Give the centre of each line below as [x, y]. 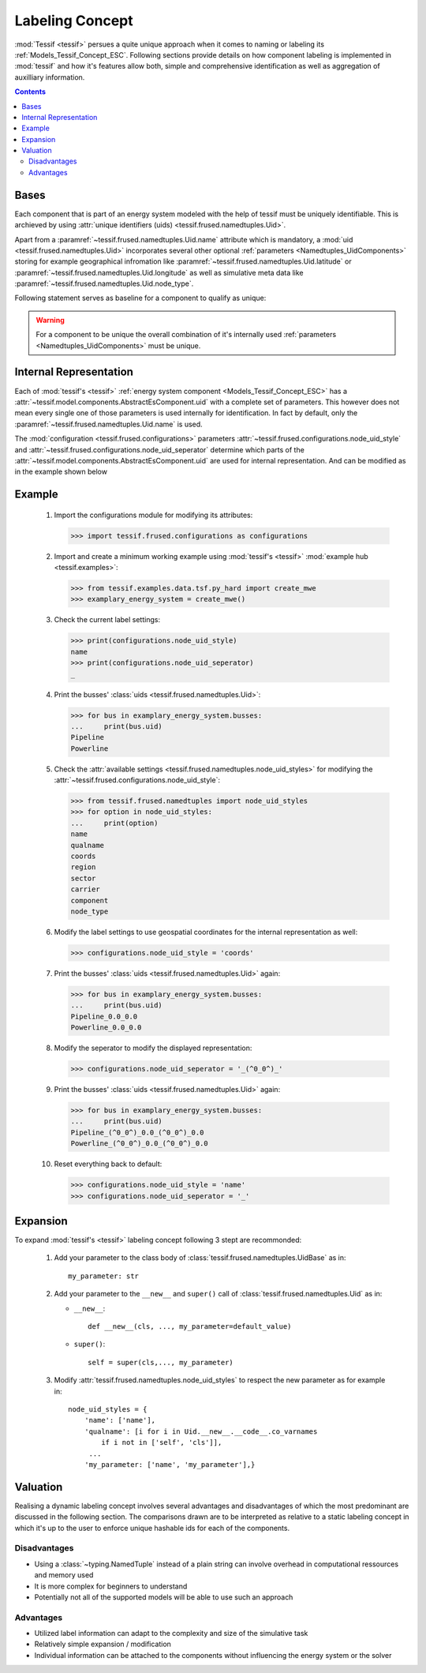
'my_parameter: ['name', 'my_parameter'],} [170, 1464]
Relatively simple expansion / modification [103, 1644]
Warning [50, 320]
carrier [85, 889]
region [83, 867]
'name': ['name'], [120, 1420]
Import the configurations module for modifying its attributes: [153, 515]
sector [83, 878]
